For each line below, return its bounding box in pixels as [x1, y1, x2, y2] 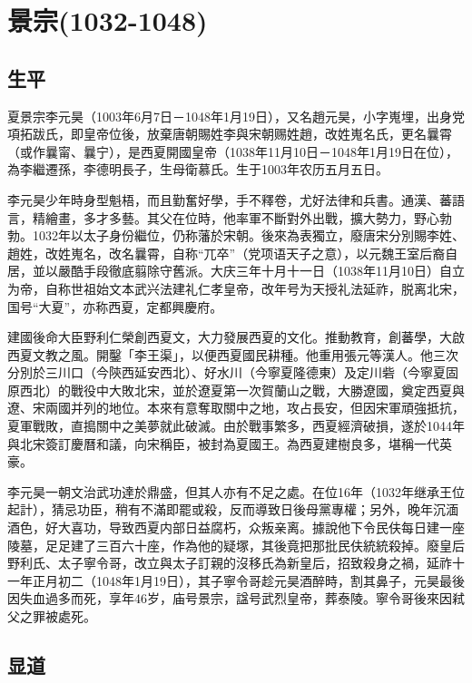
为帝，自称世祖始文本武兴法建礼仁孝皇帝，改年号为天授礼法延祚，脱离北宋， [7, 278, 465, 298]
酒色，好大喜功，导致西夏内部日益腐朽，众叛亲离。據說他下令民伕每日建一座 [7, 518, 465, 537]
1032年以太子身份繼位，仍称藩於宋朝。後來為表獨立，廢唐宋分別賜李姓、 [32, 226, 465, 245]
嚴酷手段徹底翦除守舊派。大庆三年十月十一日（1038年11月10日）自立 [57, 261, 465, 280]
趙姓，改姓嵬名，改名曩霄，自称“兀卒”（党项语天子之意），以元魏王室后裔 [7, 243, 446, 262]
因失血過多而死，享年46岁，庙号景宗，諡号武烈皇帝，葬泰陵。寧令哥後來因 [7, 589, 452, 608]
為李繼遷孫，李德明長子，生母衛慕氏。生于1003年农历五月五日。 [7, 160, 388, 179]
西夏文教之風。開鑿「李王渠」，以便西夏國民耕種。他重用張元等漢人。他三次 [7, 345, 458, 364]
